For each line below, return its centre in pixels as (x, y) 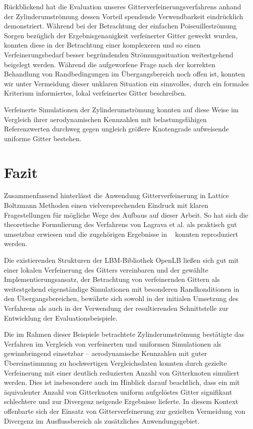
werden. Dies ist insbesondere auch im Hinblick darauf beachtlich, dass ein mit (122, 382)
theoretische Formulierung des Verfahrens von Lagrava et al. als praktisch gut (121, 224)
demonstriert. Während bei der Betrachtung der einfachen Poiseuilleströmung (120, 26)
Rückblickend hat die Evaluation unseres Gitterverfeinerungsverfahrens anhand (123, 6)
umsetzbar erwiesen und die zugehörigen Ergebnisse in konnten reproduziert (121, 234)
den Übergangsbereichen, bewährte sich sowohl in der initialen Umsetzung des (121, 298)
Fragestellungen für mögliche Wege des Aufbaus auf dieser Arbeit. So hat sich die (126, 214)
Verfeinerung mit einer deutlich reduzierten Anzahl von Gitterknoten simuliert (122, 372)
